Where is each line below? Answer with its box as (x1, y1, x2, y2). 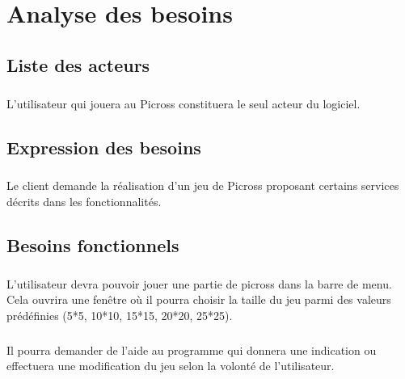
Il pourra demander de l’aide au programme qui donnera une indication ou (6, 341, 377, 358)
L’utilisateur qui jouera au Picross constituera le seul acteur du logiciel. (6, 95, 361, 112)
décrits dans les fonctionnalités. (6, 192, 162, 209)
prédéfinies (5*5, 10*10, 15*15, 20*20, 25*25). (6, 306, 233, 323)
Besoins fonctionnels (6, 232, 179, 257)
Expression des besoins (6, 134, 201, 159)
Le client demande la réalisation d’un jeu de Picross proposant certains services (6, 177, 399, 194)
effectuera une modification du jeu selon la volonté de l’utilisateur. (6, 357, 335, 374)
